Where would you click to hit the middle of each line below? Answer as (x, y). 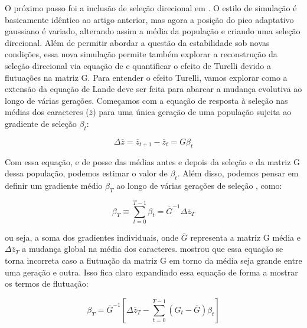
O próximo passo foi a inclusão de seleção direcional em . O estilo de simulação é (151, 8)
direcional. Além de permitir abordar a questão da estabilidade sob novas (137, 42)
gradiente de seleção (41, 123)
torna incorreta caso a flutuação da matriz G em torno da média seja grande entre (153, 260)
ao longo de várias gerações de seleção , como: (199, 185)
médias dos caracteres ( (47, 112)
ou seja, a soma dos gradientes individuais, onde (92, 237)
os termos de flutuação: (47, 283)
